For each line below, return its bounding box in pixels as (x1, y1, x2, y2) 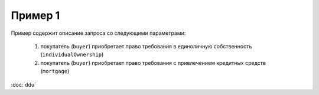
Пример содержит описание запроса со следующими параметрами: (11, 30, 186, 37)
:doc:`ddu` (11, 81, 37, 88)
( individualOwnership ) (40, 51, 104, 58)
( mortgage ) (40, 68, 70, 75)
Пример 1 (11, 9, 60, 22)
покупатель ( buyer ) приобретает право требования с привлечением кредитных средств (40, 59, 266, 66)
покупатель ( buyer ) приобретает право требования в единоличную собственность (40, 42, 252, 50)
